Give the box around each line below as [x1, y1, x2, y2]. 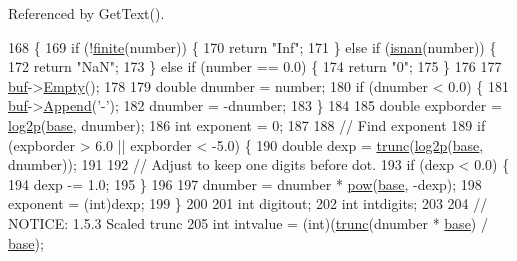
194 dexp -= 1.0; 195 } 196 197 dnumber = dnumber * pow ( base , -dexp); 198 [8, 173, 482, 194]
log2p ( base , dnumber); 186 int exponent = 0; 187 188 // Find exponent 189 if [8, 114, 486, 135]
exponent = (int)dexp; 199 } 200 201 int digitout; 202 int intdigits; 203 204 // [8, 193, 488, 214]
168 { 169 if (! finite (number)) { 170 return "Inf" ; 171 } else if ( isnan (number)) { [8, 36, 497, 57]
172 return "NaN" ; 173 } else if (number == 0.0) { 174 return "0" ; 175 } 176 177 [8, 56, 502, 77]
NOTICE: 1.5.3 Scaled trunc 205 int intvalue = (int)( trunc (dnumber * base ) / [8, 212, 488, 233]
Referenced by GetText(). [8, 3, 165, 23]
